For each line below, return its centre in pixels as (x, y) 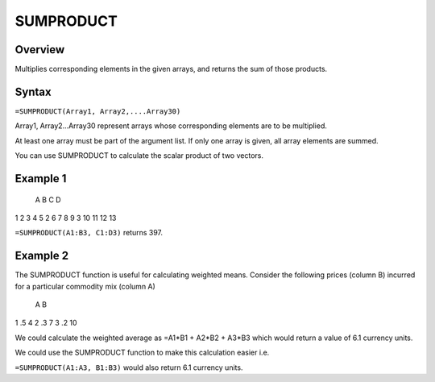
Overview (40, 50)
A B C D (48, 199)
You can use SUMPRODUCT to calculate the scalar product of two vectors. (139, 156)
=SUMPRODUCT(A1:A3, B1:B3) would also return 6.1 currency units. (129, 367)
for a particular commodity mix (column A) (85, 286)
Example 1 (41, 179)
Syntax (33, 91)
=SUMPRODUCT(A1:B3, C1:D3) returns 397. (89, 233)
